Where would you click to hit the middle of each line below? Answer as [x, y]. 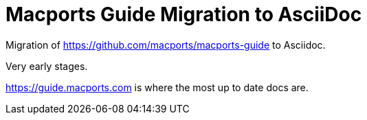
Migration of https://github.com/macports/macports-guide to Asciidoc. [166, 45]
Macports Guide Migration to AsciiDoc [184, 14]
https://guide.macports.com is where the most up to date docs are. [157, 87]
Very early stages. [47, 66]
